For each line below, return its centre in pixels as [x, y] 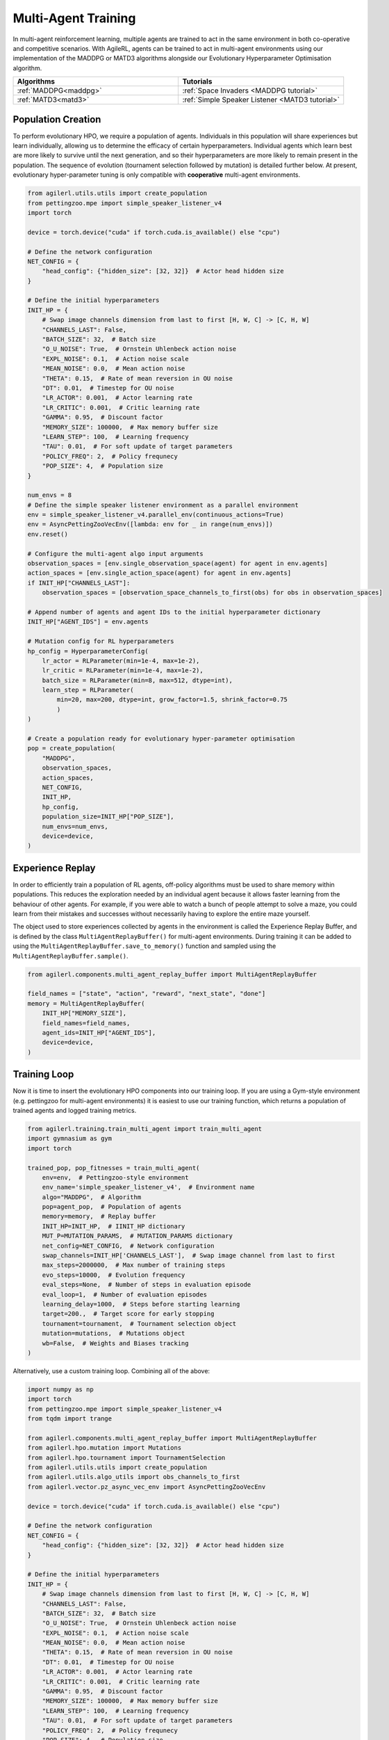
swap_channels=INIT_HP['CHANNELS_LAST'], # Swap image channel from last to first [189, 1256]
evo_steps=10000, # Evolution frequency [114, 1275]
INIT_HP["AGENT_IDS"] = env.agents [88, 622]
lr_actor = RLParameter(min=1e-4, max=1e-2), [121, 661]
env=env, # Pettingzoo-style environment [115, 1177]
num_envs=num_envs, [75, 826]
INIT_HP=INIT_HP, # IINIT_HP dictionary [114, 1226]
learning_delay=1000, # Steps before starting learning [141, 1304]
